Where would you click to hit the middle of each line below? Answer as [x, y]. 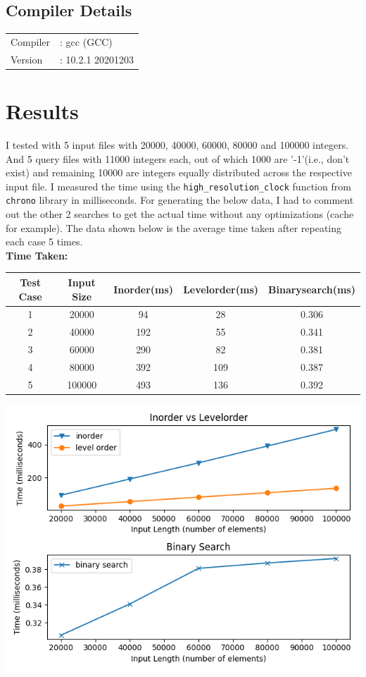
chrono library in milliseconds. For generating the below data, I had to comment [180, 200]
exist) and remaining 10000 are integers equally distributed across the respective [179, 172]
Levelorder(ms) [221, 289]
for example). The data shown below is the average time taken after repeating [174, 227]
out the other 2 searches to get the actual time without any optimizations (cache [180, 214]
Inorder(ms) [144, 289]
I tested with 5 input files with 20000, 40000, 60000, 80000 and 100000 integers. [177, 145]
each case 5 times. [44, 242]
